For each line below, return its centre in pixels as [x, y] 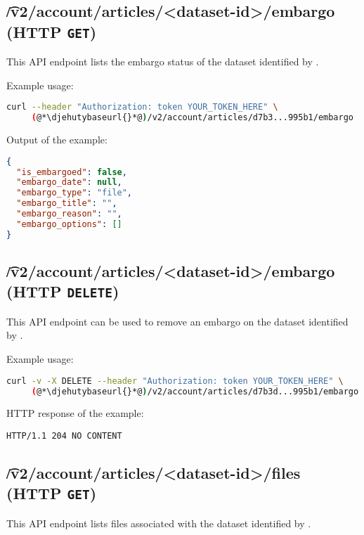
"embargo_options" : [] [69, 224]
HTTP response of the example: [75, 413]
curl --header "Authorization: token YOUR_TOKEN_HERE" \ [142, 107]
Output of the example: [57, 140]
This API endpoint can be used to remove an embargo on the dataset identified [177, 321]
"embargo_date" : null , [69, 182]
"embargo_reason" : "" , [69, 214]
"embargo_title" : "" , [67, 204]
